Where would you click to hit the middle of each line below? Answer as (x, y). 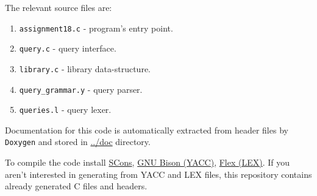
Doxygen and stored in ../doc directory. (78, 142)
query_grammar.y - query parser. (81, 89)
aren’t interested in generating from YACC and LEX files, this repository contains (158, 174)
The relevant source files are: (59, 7)
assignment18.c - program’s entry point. (96, 28)
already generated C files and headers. (76, 186)
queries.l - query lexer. (65, 110)
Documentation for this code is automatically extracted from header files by (147, 130)
